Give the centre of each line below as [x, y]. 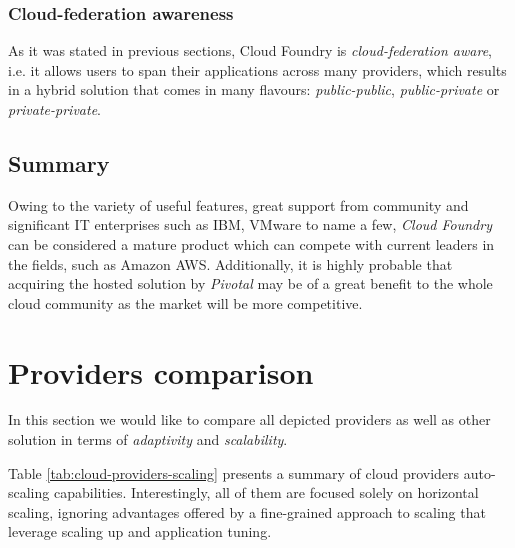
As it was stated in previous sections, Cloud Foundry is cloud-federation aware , [250, 50]
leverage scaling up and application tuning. [140, 531]
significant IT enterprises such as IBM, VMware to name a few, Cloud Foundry [250, 224]
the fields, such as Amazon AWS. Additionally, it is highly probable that [230, 263]
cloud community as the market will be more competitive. [185, 302]
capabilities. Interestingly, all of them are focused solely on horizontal [266, 492]
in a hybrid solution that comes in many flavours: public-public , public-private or [254, 89]
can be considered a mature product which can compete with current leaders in [251, 243]
